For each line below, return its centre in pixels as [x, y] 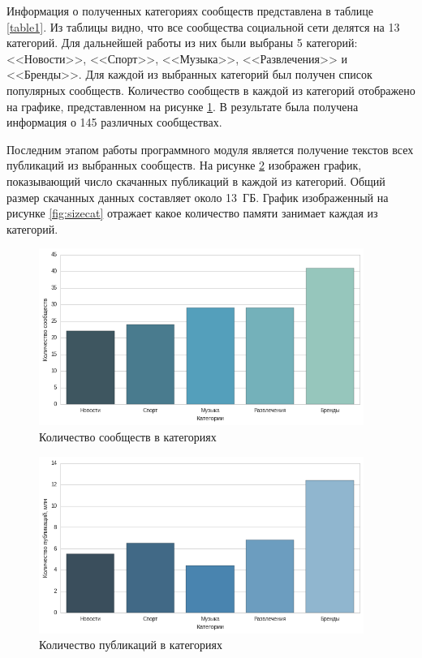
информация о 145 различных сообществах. [114, 122]
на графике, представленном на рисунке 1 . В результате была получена [183, 106]
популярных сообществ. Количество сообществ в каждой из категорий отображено [211, 90]
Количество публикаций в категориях [131, 645]
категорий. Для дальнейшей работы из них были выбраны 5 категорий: [182, 43]
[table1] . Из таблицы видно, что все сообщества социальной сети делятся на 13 [203, 26]
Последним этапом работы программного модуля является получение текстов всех [210, 149]
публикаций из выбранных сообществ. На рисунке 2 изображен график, [184, 165]
